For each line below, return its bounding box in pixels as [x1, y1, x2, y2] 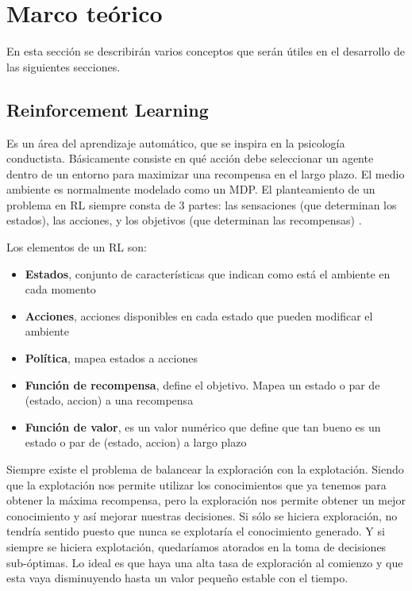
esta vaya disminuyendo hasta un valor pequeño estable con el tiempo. [6, 570, 348, 586]
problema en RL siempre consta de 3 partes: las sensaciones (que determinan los [6, 196, 397, 213]
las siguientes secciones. [6, 58, 121, 75]
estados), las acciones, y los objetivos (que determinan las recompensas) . [6, 212, 362, 228]
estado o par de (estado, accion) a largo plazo [25, 434, 247, 451]
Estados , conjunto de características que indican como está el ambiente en [25, 265, 391, 282]
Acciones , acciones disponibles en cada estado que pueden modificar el [25, 307, 373, 324]
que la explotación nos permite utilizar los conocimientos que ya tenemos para [6, 476, 387, 493]
